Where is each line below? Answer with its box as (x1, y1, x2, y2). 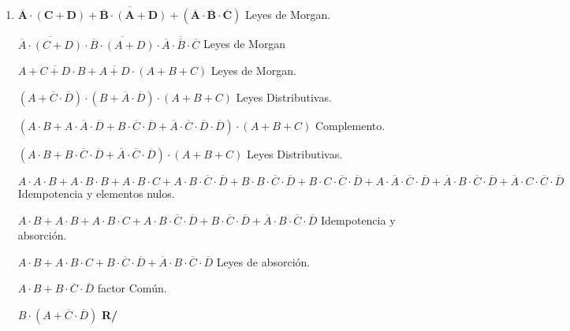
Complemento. (315, 117, 386, 133)
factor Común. (97, 280, 167, 296)
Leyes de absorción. (216, 253, 311, 270)
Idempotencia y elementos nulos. (17, 185, 175, 202)
